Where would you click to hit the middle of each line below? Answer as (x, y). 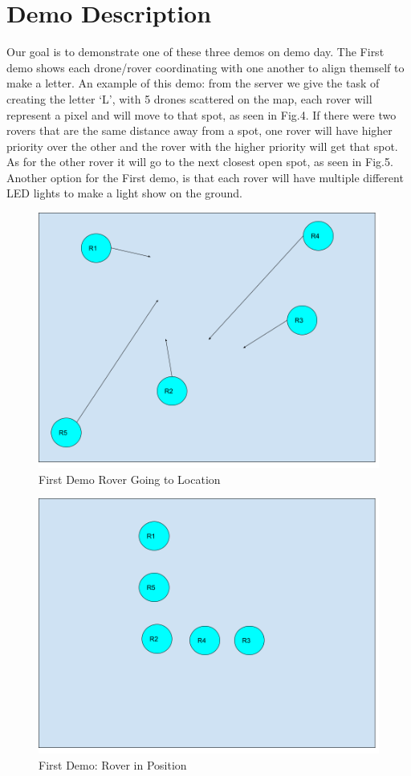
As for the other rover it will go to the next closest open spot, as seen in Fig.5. (200, 162)
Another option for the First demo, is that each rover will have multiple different (205, 177)
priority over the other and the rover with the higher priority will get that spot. (202, 146)
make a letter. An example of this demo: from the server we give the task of (193, 83)
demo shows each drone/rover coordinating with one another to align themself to (205, 67)
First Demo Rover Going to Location (130, 479)
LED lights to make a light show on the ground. (124, 193)
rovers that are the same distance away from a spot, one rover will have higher (199, 130)
